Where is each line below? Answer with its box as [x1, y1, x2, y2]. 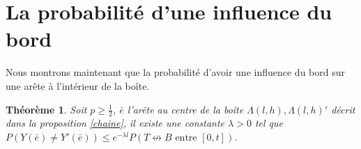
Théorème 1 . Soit [6, 102, 87, 116]
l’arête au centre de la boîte [127, 102, 244, 116]
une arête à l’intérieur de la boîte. [6, 78, 150, 93]
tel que [254, 116, 284, 130]
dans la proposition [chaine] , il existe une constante [6, 116, 225, 130]
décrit [331, 102, 355, 116]
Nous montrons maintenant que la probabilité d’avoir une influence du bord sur [6, 65, 345, 79]
